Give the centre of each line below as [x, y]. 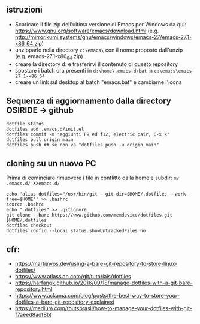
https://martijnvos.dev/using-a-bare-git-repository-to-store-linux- [96, 264]
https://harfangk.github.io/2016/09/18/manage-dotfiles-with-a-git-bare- [104, 283]
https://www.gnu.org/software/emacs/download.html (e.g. [87, 31]
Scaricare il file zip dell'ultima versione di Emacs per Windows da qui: [101, 24]
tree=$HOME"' [22, 199]
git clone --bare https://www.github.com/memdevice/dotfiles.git [89, 215]
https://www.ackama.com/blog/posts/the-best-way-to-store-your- [97, 296]
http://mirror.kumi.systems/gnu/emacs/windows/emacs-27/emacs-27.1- [103, 37]
